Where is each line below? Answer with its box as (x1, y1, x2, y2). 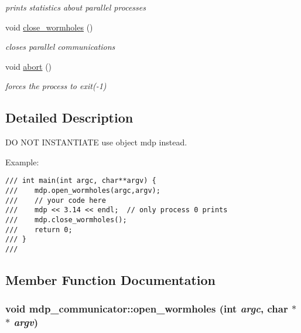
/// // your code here (5, 196, 106, 205)
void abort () (5, 60, 52, 72)
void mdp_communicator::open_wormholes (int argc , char (5, 301, 288, 316)
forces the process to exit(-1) (5, 80, 107, 92)
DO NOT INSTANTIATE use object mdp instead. (5, 136, 187, 148)
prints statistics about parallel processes (5, 1, 146, 13)
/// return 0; (5, 225, 73, 234)
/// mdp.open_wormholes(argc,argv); (5, 186, 160, 195)
